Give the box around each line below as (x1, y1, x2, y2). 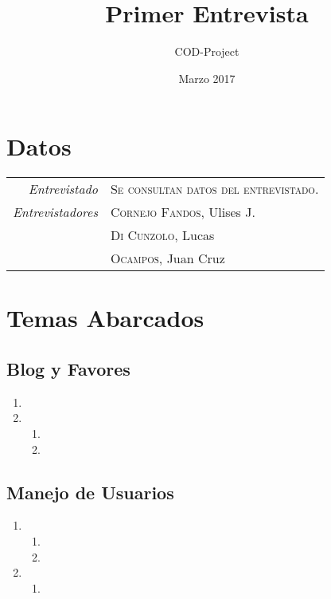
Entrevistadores (13, 203, 98, 222)
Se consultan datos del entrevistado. (110, 179, 319, 199)
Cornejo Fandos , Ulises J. (110, 203, 255, 222)
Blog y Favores (6, 357, 130, 381)
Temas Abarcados (6, 301, 204, 334)
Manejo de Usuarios (6, 479, 174, 504)
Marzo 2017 (178, 69, 236, 86)
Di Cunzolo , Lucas (110, 226, 215, 245)
